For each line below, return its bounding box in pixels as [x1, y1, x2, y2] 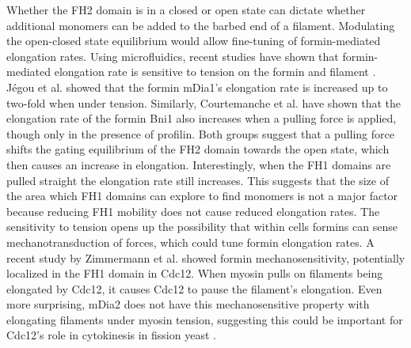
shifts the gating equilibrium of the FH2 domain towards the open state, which [6, 141, 390, 157]
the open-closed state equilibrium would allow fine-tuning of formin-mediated [6, 32, 381, 49]
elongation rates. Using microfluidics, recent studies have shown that [6, 47, 339, 64]
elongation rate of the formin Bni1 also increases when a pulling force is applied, [6, 110, 397, 127]
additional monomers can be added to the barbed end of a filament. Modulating [6, 17, 395, 33]
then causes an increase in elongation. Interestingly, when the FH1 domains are [6, 156, 391, 172]
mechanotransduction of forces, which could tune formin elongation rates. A [6, 233, 375, 250]
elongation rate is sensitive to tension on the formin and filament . [54, 63, 376, 80]
